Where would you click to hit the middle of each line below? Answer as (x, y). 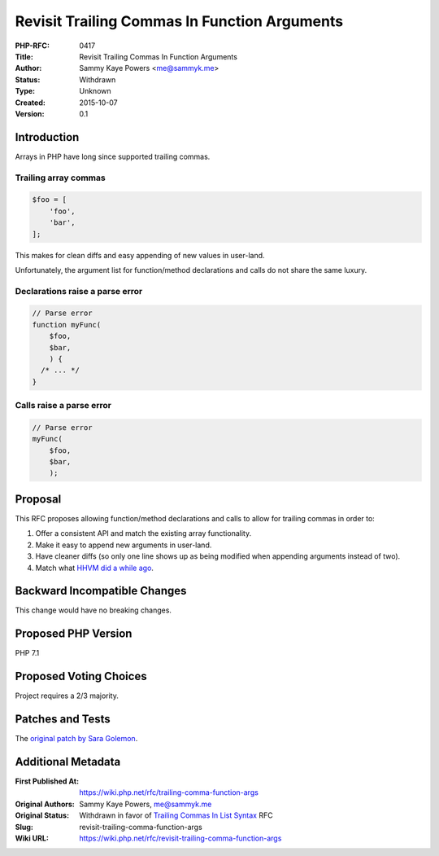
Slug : (24, 827)
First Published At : (47, 781)
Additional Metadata (68, 762)
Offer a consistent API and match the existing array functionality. (143, 533)
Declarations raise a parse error (79, 291)
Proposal (38, 499)
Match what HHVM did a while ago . (95, 568)
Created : (30, 103)
